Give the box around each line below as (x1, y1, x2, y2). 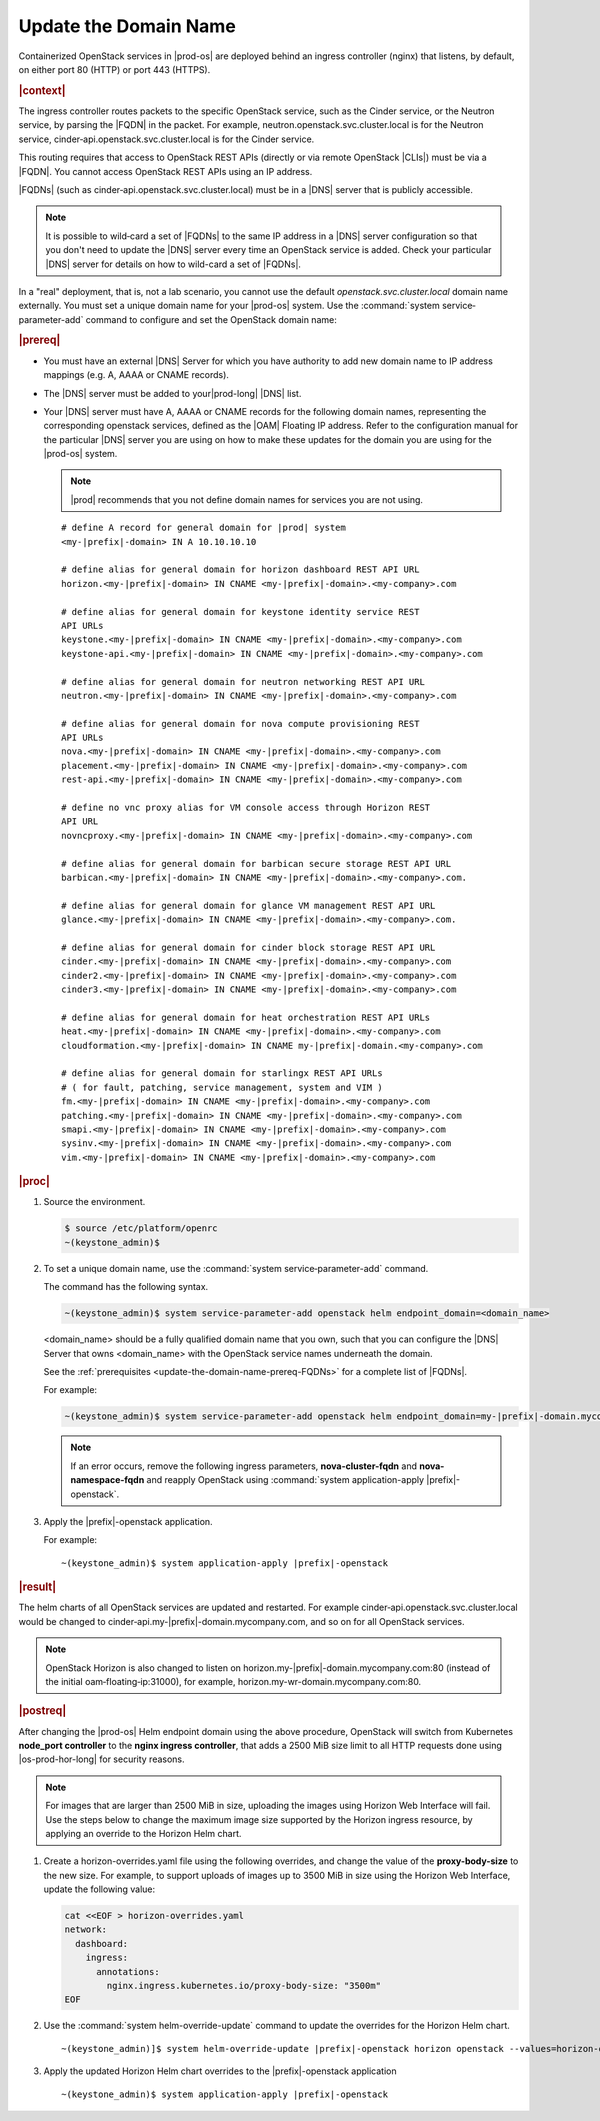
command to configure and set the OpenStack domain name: (85, 313, 337, 325)
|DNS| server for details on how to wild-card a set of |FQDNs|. (45, 258, 302, 270)
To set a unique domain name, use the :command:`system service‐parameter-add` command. (43, 1262, 429, 1274)
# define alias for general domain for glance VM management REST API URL (61, 900, 436, 911)
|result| (18, 1580, 57, 1594)
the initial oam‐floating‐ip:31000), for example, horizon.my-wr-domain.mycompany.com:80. (45, 1675, 422, 1687)
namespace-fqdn (70, 1474, 145, 1486)
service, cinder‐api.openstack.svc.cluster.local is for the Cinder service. (18, 133, 315, 145)
